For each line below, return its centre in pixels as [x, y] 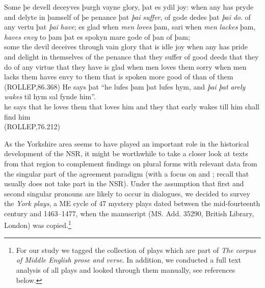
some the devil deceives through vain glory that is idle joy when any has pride [126, 47]
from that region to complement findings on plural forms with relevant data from [131, 163]
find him [17, 116]
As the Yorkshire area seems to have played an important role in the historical [127, 143]
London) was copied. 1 [38, 224]
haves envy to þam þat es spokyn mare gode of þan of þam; [97, 36]
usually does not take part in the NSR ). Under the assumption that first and [124, 183]
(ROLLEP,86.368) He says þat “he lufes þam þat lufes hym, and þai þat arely [125, 86]
